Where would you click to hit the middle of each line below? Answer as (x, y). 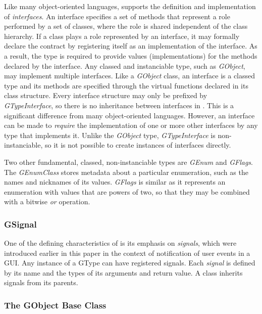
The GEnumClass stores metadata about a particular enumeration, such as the (126, 172)
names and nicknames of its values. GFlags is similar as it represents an (115, 182)
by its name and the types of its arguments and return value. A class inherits (123, 272)
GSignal (20, 224)
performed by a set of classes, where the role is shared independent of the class (126, 26)
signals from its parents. (41, 282)
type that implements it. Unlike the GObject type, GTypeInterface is (110, 135)
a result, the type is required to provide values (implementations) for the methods (131, 55)
